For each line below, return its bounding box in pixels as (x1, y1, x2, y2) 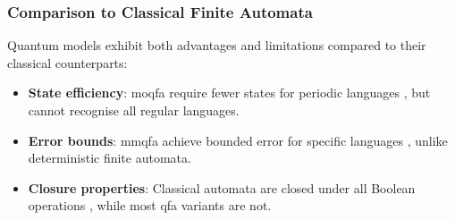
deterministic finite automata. (28, 148, 191, 167)
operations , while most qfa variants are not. (28, 196, 272, 215)
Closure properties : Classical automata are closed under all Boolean (28, 178, 416, 197)
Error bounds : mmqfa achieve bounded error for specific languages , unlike (28, 131, 448, 149)
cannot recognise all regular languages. (28, 101, 240, 119)
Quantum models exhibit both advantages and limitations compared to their (7, 36, 426, 55)
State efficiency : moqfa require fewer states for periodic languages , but (28, 83, 431, 102)
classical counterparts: (7, 53, 128, 72)
